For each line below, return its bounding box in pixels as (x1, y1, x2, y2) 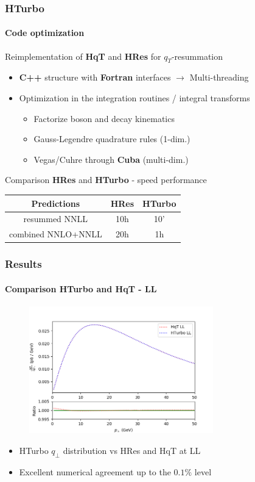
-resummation (171, 49, 223, 62)
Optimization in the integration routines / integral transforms (19, 92, 250, 104)
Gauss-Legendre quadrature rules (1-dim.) (33, 132, 190, 145)
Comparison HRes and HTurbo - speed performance (5, 173, 207, 186)
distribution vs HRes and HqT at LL (63, 444, 201, 456)
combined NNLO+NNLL (9, 228, 102, 240)
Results (5, 256, 42, 272)
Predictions (31, 196, 80, 209)
